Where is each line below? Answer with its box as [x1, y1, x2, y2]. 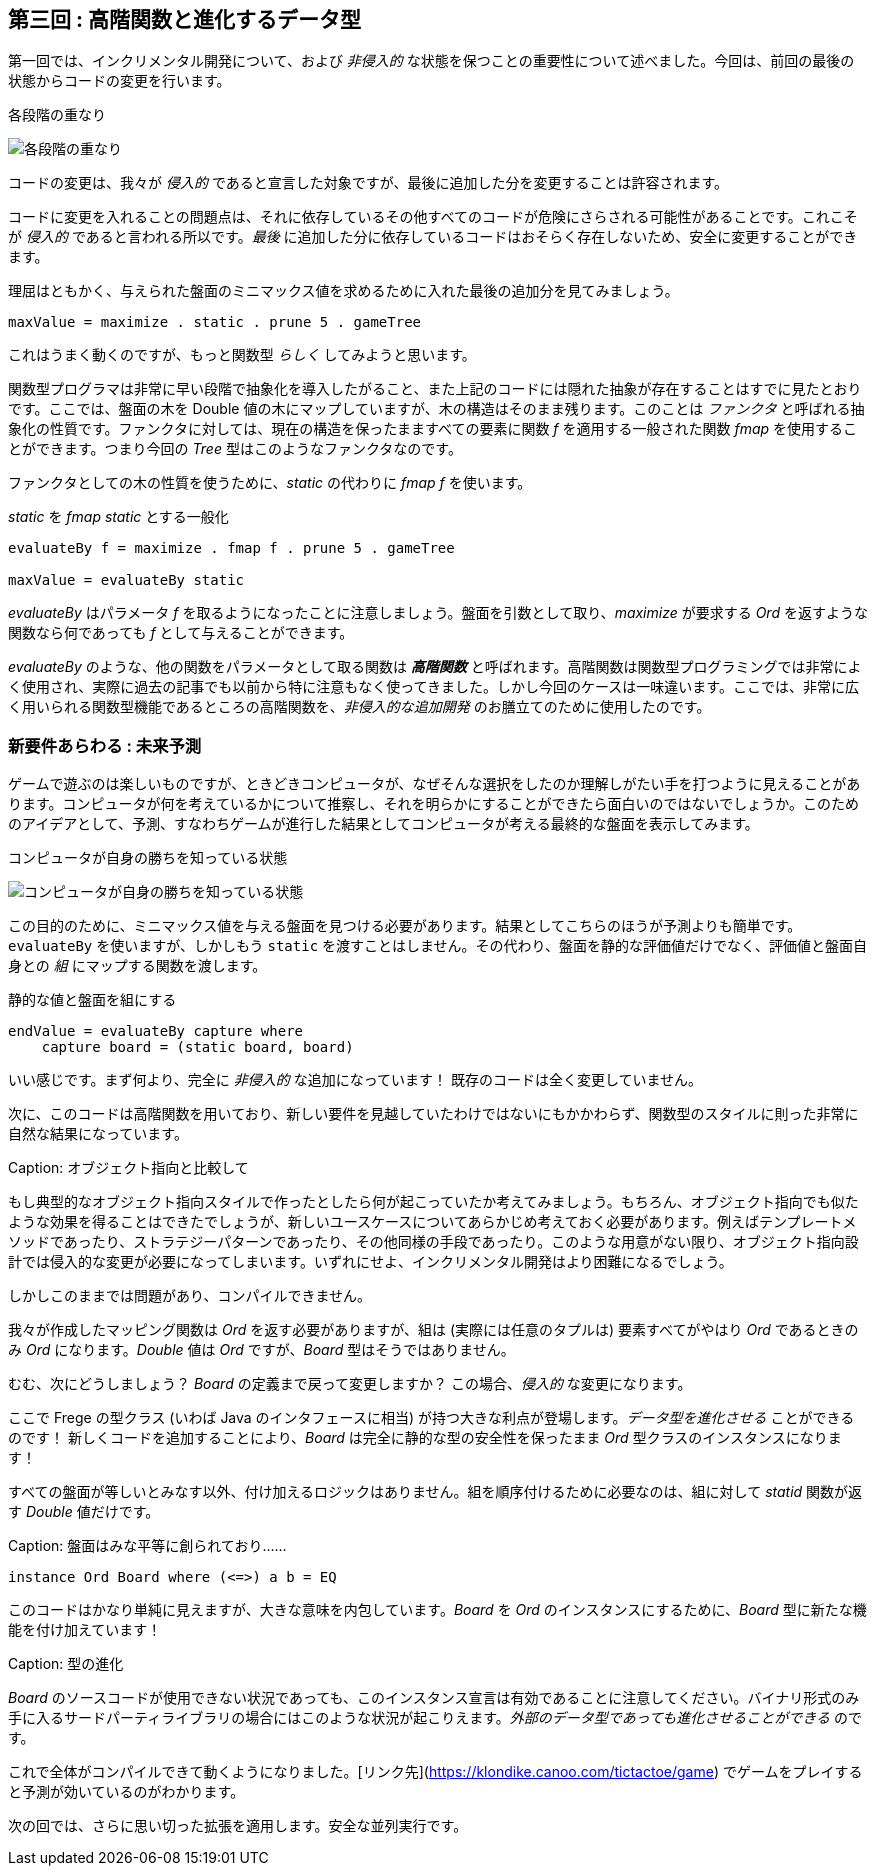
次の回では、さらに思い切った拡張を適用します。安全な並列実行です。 [8, 1817, 468, 1835]
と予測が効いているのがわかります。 [8, 1783, 245, 1801]
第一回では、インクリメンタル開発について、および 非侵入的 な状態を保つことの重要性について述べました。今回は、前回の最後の [8, 52, 855, 70]
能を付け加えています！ [8, 1621, 162, 1639]
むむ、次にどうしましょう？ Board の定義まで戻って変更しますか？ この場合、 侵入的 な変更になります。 [8, 1375, 692, 1393]
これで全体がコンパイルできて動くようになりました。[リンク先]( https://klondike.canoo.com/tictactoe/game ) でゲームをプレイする [8, 1763, 863, 1781]
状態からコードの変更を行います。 [8, 72, 231, 90]
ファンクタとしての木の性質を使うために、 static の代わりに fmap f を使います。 [8, 474, 532, 492]
